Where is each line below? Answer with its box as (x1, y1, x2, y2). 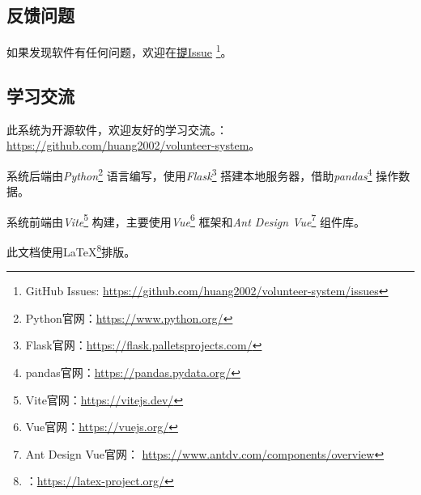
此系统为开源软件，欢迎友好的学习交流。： (6, 121, 228, 137)
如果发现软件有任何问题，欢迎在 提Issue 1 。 (6, 41, 232, 60)
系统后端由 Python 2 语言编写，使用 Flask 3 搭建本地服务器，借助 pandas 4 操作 (6, 164, 399, 184)
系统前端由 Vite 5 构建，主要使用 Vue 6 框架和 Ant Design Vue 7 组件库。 (6, 210, 365, 230)
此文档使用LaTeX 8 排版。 (6, 240, 136, 260)
